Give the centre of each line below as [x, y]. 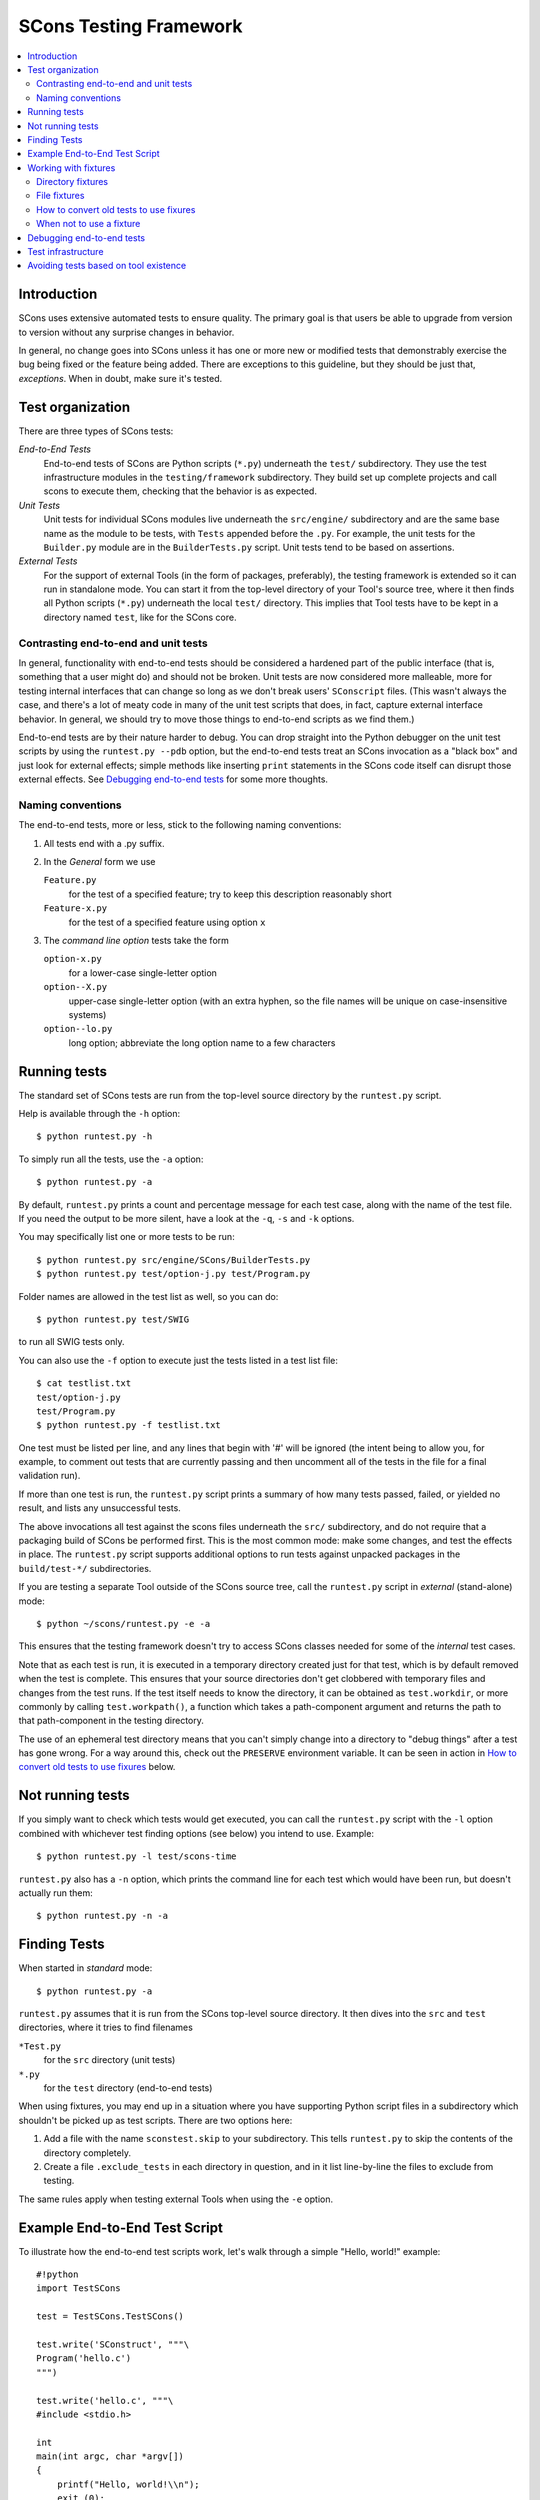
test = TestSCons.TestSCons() [110, 2316]
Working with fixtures [71, 167]
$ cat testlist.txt [84, 1383]
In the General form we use [99, 862]
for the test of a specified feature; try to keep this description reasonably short [230, 894]
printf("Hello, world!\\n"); [128, 2484]
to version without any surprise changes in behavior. [126, 332]
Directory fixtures [72, 182]
